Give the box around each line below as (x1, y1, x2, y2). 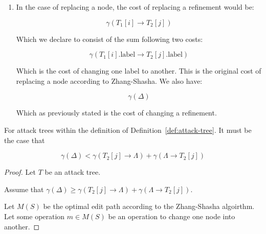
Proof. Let (4, 167, 36, 177)
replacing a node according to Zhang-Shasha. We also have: (16, 75, 203, 86)
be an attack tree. (45, 167, 101, 177)
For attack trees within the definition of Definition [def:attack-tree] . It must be (4, 124, 252, 135)
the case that (4, 134, 45, 145)
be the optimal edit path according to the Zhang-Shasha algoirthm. (43, 201, 255, 212)
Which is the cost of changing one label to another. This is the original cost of (16, 65, 261, 76)
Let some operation (4, 210, 65, 221)
